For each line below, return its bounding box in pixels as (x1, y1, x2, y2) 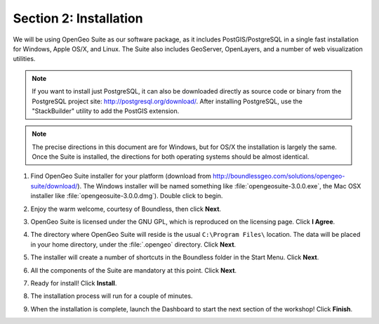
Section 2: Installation (13, 11, 143, 26)
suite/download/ (30, 181, 78, 190)
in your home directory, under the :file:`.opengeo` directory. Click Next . (30, 240, 237, 249)
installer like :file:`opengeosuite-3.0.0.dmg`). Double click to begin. (30, 192, 223, 200)
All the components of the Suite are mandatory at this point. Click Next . (30, 266, 237, 274)
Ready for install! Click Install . (30, 278, 117, 287)
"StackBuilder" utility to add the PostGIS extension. (32, 106, 180, 115)
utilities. (13, 55, 36, 63)
